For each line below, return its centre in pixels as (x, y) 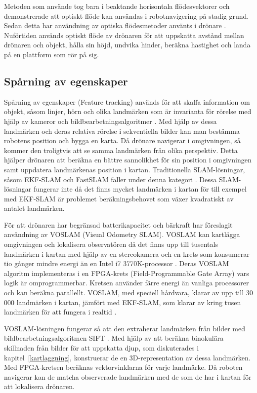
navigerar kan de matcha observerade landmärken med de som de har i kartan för (128, 376)
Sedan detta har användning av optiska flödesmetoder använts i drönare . (115, 25)
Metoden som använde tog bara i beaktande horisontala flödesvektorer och (117, 6)
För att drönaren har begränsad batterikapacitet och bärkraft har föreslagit (118, 224)
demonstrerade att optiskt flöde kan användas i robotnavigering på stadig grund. (127, 16)
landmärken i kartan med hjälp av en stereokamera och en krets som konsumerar (127, 254)
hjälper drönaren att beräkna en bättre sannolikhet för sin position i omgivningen (128, 160)
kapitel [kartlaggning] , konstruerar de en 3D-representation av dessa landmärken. (127, 357)
